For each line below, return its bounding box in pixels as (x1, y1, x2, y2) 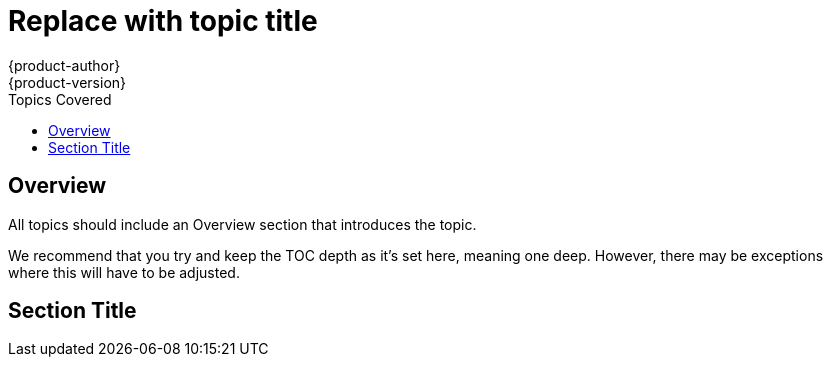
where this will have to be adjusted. (8, 263, 240, 281)
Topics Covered (8, 90, 112, 108)
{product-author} (8, 56, 121, 74)
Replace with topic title (8, 4, 318, 38)
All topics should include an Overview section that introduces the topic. (8, 215, 477, 233)
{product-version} (8, 73, 127, 91)
